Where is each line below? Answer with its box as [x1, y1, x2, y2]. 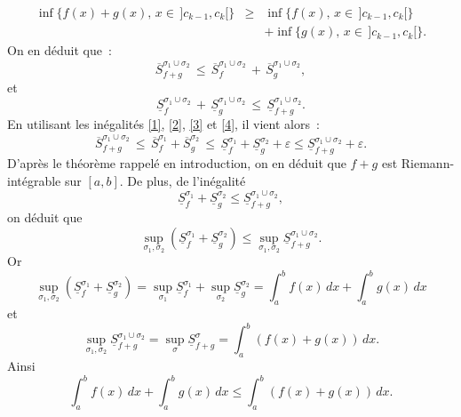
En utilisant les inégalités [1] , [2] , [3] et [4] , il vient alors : [7, 114, 320, 132]
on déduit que [7, 207, 83, 226]
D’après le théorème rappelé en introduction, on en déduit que [7, 154, 346, 172]
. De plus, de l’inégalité [119, 171, 246, 189]
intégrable [7, 171, 61, 189]
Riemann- [401, 154, 455, 172]
